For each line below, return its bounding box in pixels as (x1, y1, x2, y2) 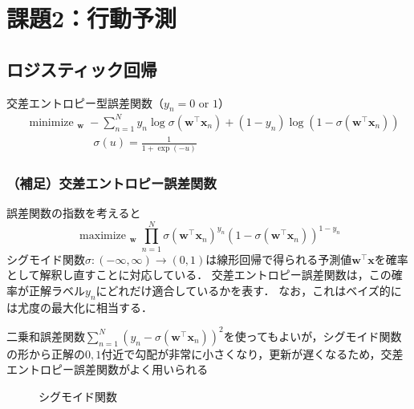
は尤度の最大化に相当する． (6, 298, 152, 315)
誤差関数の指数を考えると (6, 204, 141, 221)
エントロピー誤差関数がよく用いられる (6, 361, 209, 378)
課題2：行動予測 (6, 2, 177, 34)
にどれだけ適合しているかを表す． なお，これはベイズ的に (95, 281, 402, 298)
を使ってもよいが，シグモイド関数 (223, 327, 402, 344)
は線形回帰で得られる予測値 (205, 250, 352, 267)
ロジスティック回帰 (6, 56, 157, 81)
